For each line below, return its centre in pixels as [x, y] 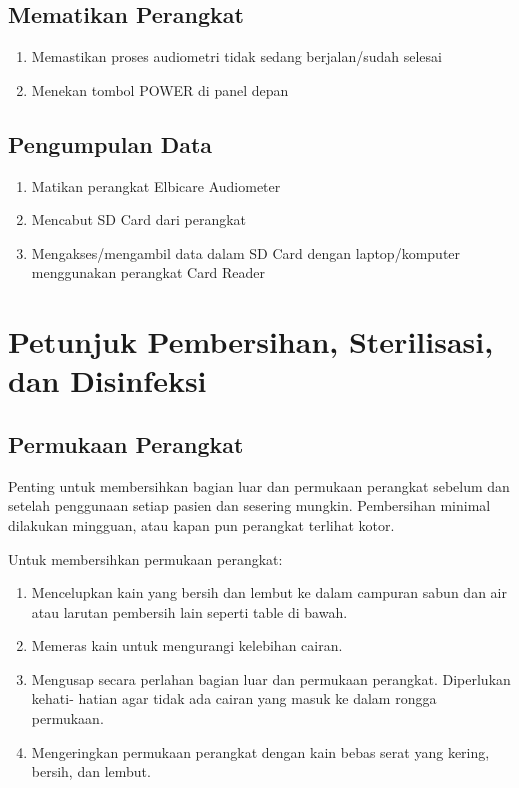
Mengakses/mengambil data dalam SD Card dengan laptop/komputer [246, 252]
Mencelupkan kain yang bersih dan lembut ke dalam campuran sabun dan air [269, 592]
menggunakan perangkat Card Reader [148, 272]
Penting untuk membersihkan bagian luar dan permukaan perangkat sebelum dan [259, 485]
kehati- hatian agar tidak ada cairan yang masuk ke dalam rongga [234, 698]
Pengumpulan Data [110, 143]
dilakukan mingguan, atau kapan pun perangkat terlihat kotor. [201, 524]
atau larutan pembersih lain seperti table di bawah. [189, 611]
